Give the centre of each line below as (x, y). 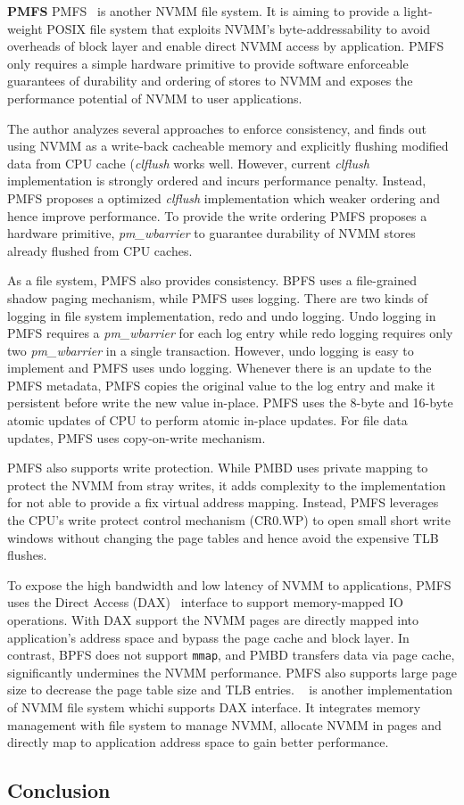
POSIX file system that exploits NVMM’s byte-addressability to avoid (238, 28)
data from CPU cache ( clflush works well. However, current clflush (188, 163)
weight (25, 28)
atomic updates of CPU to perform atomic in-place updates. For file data (207, 420)
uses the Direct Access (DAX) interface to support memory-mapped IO (205, 602)
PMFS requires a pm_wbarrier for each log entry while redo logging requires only (230, 333)
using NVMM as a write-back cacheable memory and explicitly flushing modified (228, 146)
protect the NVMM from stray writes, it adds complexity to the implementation (227, 485)
